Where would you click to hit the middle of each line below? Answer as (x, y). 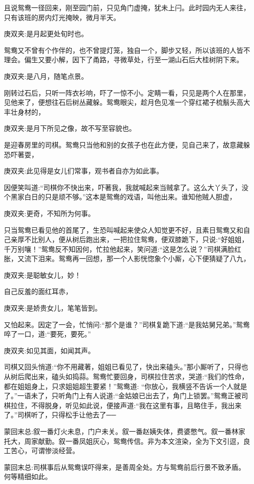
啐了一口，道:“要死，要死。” (48, 334)
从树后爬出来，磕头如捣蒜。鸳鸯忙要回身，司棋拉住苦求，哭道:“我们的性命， (126, 376)
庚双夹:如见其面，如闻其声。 (49, 350)
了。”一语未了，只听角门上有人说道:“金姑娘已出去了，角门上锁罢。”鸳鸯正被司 (126, 396)
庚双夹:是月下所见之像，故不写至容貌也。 (70, 128)
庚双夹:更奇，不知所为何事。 (49, 213)
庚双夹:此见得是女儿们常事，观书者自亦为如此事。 (84, 171)
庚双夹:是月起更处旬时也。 (46, 34)
